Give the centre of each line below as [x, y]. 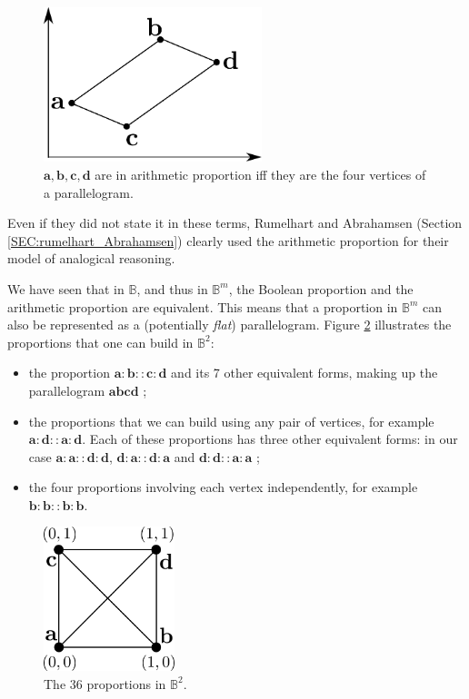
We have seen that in [66, 288]
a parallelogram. [89, 192]
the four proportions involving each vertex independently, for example [223, 487]
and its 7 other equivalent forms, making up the [304, 373]
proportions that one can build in [100, 342]
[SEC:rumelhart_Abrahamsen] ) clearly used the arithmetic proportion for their [228, 240]
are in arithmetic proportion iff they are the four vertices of [260, 174]
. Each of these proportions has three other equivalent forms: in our [270, 439]
